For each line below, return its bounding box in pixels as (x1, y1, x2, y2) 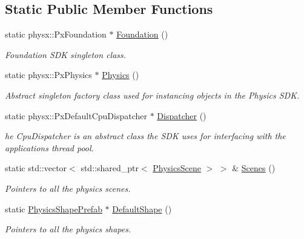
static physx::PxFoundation (5, 28, 107, 41)
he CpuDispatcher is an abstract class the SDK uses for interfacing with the (5, 129, 286, 142)
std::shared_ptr (81, 162, 139, 174)
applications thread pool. (5, 141, 94, 154)
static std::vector (5, 162, 67, 174)
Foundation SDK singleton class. (5, 48, 127, 61)
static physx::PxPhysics (5, 68, 92, 81)
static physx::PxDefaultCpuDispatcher (5, 109, 148, 122)
